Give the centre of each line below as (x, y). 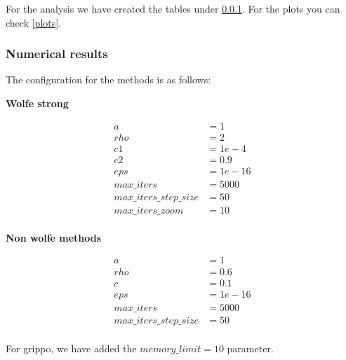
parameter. (250, 348)
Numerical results (57, 54)
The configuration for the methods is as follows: (108, 79)
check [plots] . (34, 22)
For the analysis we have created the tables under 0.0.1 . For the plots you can (173, 8)
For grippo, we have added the (71, 348)
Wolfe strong (37, 103)
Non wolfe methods (54, 237)
